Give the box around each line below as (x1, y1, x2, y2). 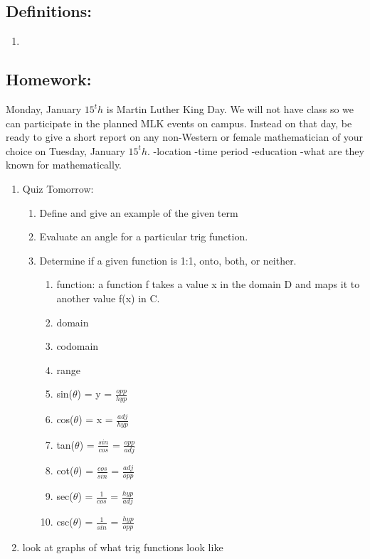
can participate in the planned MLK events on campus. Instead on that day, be (6, 115, 352, 130)
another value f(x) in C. (56, 290, 160, 305)
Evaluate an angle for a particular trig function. (39, 229, 248, 244)
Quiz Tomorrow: (22, 181, 94, 196)
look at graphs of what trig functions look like (22, 540, 223, 555)
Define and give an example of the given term (39, 205, 238, 220)
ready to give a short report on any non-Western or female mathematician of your (6, 129, 364, 144)
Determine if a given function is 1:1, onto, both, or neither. (39, 252, 297, 267)
